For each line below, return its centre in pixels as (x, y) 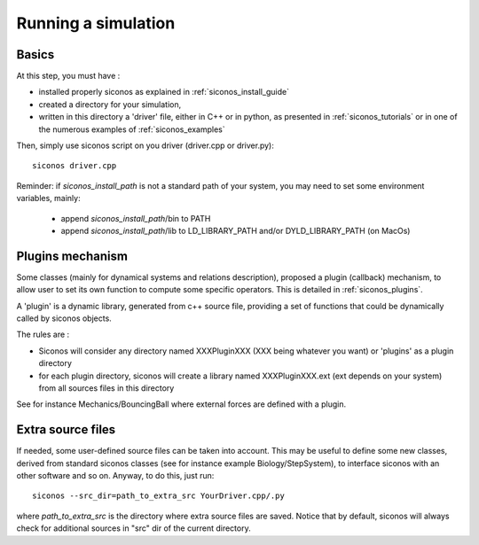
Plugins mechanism (72, 256)
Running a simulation (96, 23)
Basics (35, 54)
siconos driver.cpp (75, 166)
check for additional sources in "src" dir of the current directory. (134, 528)
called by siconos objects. (64, 318)
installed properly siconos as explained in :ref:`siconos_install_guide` (164, 92)
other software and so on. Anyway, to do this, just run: (115, 476)
